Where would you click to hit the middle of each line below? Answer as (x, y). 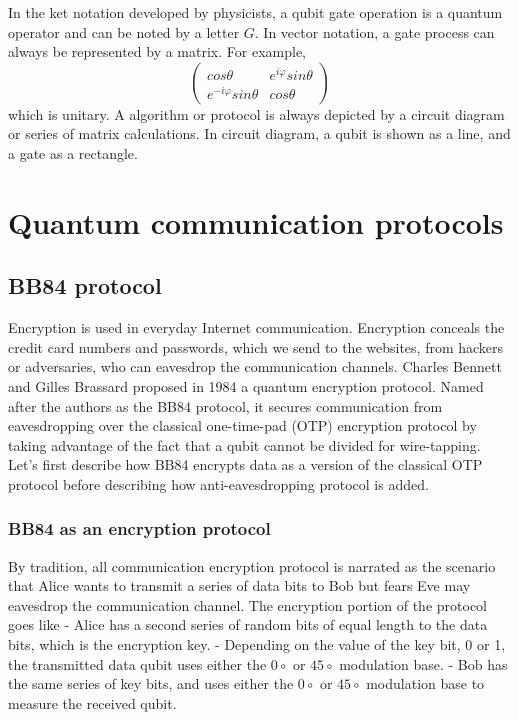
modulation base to (425, 683)
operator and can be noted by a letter (124, 31)
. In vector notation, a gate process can (374, 31)
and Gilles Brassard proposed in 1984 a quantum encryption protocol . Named (246, 385)
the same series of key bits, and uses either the (151, 683)
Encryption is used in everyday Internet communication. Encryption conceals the (256, 327)
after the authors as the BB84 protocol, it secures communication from (225, 405)
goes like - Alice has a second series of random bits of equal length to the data (248, 624)
